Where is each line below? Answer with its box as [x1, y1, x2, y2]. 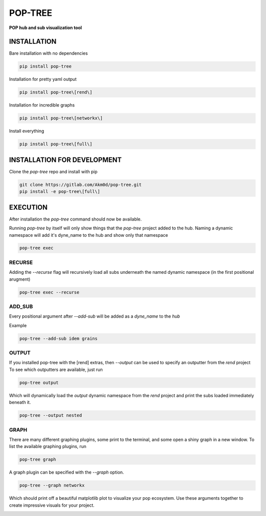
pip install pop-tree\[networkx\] [19, 115, 103, 121]
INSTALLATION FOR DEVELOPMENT [9, 155, 122, 164]
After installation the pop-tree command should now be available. [9, 216, 142, 222]
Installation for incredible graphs [9, 102, 75, 108]
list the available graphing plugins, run [9, 443, 87, 449]
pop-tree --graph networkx [19, 482, 85, 488]
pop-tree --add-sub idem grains [19, 335, 98, 341]
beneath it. [9, 400, 31, 405]
